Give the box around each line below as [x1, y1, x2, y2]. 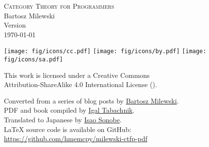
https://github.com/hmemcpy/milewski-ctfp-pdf [4, 133, 147, 144]
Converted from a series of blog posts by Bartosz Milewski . [4, 95, 179, 105]
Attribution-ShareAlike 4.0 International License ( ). [4, 79, 157, 89]
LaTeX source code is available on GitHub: [4, 124, 131, 134]
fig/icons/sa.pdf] [4, 56, 63, 63]
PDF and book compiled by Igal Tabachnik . [4, 105, 135, 115]
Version [4, 20, 26, 30]
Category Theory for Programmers [4, 1, 114, 11]
